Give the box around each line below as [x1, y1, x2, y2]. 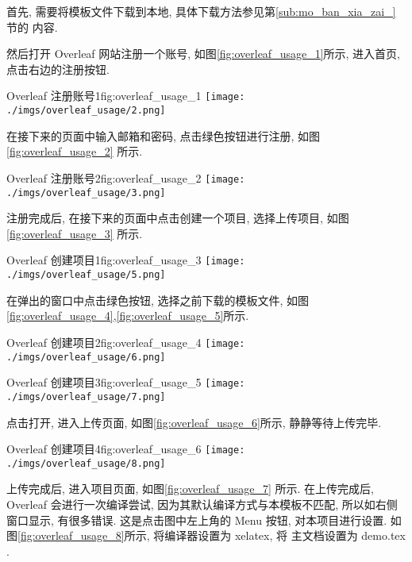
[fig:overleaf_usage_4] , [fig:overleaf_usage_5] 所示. [6, 307, 249, 324]
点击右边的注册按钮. [6, 60, 110, 77]
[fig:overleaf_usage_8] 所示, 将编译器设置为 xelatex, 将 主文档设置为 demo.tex [17, 527, 406, 544]
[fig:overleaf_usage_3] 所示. [6, 225, 143, 241]
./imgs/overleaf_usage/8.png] [6, 457, 166, 469]
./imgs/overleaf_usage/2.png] [6, 105, 166, 117]
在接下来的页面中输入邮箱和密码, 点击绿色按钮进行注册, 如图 [6, 127, 321, 144]
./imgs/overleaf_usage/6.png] [6, 351, 166, 363]
